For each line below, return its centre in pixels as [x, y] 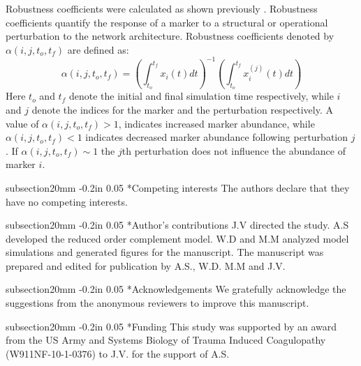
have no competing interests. [67, 201]
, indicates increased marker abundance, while [216, 123]
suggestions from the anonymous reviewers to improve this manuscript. [157, 303]
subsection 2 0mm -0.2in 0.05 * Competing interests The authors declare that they [178, 187]
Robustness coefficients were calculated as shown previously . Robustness [162, 8]
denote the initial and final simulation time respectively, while [201, 96]
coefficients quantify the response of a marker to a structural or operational [167, 22]
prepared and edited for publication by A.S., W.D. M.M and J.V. [146, 265]
